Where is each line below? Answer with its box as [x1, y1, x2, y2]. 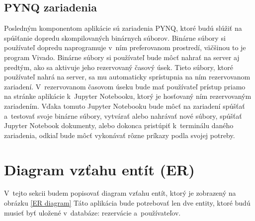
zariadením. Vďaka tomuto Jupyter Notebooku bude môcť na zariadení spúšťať [4, 100, 245, 111]
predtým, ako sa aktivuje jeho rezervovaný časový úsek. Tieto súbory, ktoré [4, 62, 233, 72]
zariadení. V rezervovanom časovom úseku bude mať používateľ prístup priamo [4, 81, 246, 91]
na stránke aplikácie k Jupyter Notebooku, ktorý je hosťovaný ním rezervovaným [4, 91, 252, 101]
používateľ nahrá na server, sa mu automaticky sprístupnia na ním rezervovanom [4, 72, 251, 82]
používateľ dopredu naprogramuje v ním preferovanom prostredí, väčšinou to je [4, 42, 246, 53]
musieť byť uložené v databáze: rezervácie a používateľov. [4, 207, 181, 218]
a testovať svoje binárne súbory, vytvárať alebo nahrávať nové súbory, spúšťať [4, 110, 242, 121]
